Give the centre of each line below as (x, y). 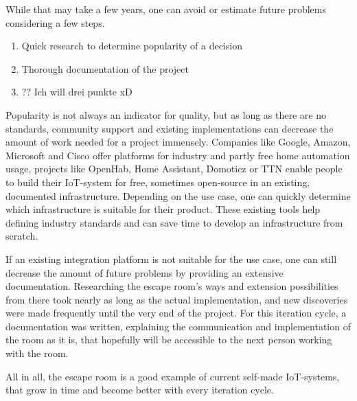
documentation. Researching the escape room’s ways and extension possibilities (172, 286)
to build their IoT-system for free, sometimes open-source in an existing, (158, 182)
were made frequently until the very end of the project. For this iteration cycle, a (176, 313)
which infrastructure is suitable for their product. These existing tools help (163, 209)
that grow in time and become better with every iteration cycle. (140, 390)
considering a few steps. (55, 22)
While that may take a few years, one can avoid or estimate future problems (166, 9)
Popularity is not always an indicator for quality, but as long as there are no (166, 114)
